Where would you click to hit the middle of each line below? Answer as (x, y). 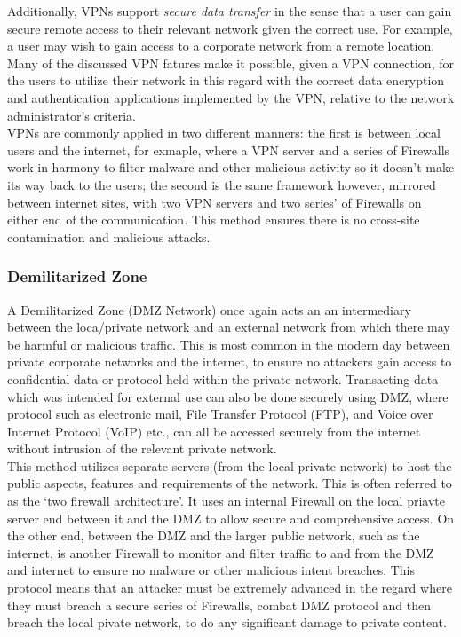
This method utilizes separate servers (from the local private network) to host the (230, 465)
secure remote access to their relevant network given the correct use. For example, (230, 28)
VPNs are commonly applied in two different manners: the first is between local (224, 133)
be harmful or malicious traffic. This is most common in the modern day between (229, 344)
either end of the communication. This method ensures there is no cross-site (214, 220)
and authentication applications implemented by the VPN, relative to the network (231, 97)
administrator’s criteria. (72, 115)
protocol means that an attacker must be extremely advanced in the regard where (230, 588)
